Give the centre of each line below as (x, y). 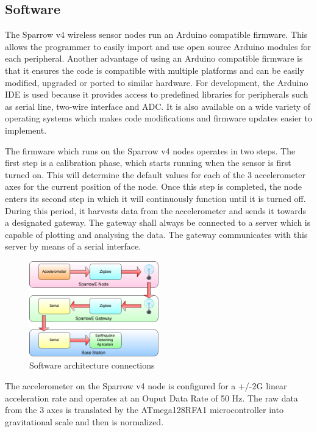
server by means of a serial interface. (73, 246)
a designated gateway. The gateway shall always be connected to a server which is (158, 222)
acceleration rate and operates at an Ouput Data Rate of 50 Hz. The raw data (151, 398)
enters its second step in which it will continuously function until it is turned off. (155, 198)
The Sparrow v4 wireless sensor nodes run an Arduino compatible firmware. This (156, 34)
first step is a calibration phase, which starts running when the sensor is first (148, 163)
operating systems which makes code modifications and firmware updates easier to (158, 118)
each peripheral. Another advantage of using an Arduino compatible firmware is (154, 58)
